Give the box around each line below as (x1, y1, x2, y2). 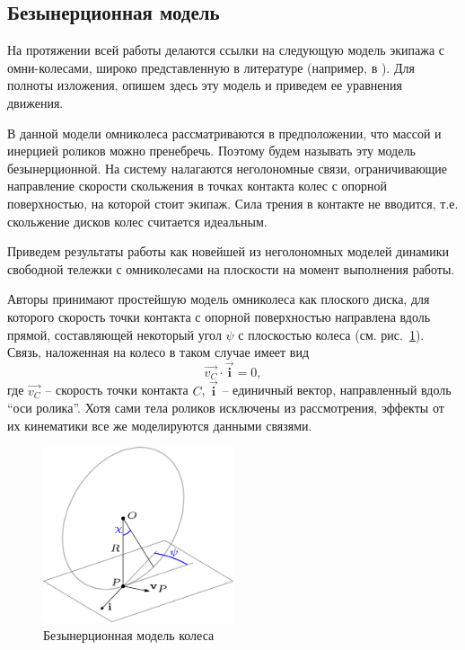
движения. (7, 93, 64, 111)
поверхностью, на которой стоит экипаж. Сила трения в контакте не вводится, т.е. (7, 193, 459, 212)
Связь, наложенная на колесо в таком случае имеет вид (7, 343, 310, 361)
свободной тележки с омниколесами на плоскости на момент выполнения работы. (7, 259, 455, 278)
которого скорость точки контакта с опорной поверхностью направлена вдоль (7, 307, 431, 325)
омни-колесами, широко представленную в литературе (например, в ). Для (7, 58, 415, 76)
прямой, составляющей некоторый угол (7, 325, 222, 343)
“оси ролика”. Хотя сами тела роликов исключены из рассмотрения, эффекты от (7, 398, 444, 417)
